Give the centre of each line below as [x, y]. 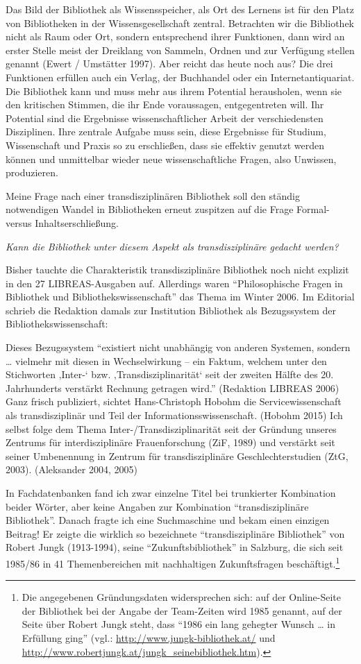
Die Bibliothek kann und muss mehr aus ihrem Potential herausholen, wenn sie [174, 91]
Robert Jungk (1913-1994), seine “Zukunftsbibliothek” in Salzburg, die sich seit [175, 547]
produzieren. [32, 172]
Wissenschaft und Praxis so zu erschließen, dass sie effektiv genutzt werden [165, 145]
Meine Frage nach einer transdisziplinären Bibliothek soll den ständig [153, 195]
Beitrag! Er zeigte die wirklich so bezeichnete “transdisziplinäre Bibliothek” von [175, 533]
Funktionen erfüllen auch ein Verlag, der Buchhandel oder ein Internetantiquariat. [180, 77]
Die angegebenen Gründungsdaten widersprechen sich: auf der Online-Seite [182, 597]
